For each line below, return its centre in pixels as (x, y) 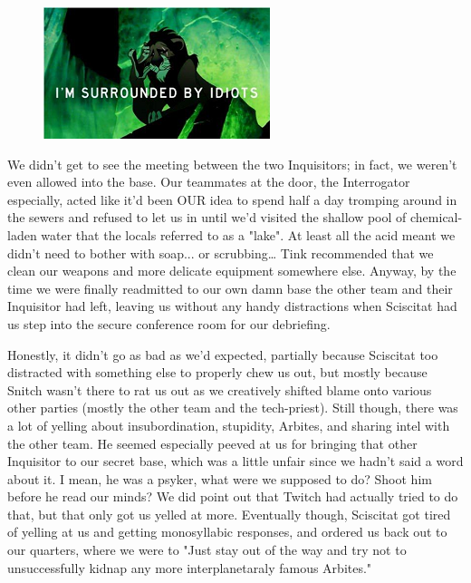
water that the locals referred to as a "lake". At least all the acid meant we (248, 234)
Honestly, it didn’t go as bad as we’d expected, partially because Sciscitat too (223, 354)
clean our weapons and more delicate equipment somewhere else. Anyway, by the (232, 271)
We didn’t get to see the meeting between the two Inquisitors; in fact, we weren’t (232, 164)
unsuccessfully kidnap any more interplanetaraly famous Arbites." (190, 567)
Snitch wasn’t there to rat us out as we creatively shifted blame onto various (220, 389)
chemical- (437, 217)
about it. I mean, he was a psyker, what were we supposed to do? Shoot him (220, 478)
